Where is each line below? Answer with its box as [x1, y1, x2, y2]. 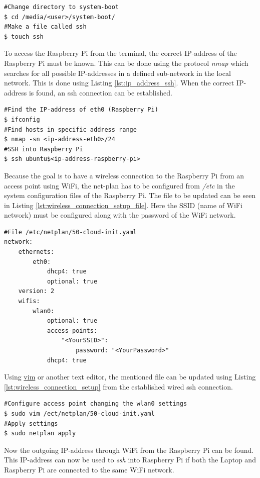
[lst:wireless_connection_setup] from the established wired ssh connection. [4, 381, 233, 392]
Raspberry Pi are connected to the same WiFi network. [4, 464, 174, 474]
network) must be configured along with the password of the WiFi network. [4, 210, 236, 220]
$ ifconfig [4, 116, 40, 123]
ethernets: [18, 248, 55, 256]
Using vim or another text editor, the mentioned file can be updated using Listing [4, 371, 256, 382]
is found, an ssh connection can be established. [29, 87, 172, 98]
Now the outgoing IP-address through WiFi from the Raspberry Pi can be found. [4, 444, 254, 455]
